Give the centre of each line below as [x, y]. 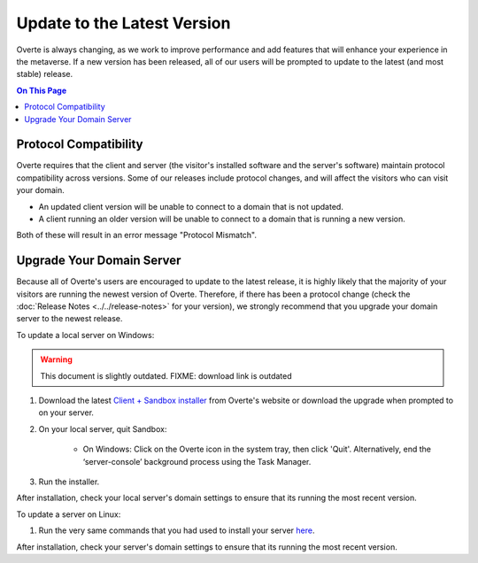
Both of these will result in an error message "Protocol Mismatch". [136, 235]
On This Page [42, 90]
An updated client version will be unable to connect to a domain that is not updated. [191, 206]
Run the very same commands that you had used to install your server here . [177, 530]
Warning [56, 359]
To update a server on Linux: [69, 514]
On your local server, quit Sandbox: [103, 428]
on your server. [66, 413]
